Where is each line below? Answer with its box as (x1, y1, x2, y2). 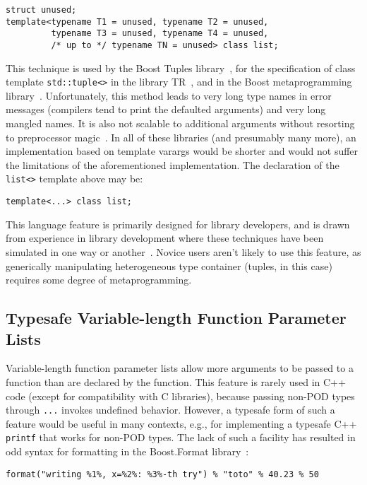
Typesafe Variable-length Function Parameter (6, 307, 347, 329)
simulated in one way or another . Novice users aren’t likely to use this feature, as (6, 244, 361, 259)
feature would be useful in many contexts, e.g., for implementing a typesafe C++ (6, 416, 357, 431)
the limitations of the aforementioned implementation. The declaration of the (6, 157, 339, 172)
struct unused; (6, 5, 77, 15)
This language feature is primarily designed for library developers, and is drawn (6, 216, 350, 231)
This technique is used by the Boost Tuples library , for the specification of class (6, 60, 356, 75)
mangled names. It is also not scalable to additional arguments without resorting (6, 116, 355, 131)
